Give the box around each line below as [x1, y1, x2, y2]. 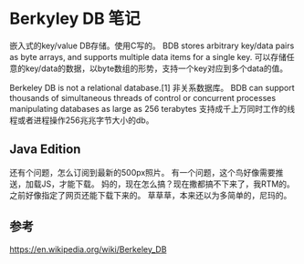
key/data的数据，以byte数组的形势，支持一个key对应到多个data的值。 [25, 63, 288, 74]
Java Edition [9, 142, 81, 157]
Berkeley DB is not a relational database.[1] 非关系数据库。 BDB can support [9, 82, 295, 93]
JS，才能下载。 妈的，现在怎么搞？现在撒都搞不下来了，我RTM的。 [40, 178, 295, 189]
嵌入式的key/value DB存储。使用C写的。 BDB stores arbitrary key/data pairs [9, 40, 295, 51]
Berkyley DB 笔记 [9, 8, 142, 29]
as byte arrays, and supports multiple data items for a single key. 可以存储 [9, 51, 288, 62]
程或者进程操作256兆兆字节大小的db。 [9, 115, 154, 126]
